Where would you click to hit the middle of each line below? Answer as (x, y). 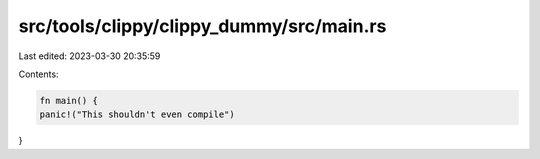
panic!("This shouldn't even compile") (137, 114)
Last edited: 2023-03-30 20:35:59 (89, 56)
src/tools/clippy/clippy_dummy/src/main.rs (202, 26)
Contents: (38, 74)
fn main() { (69, 100)
